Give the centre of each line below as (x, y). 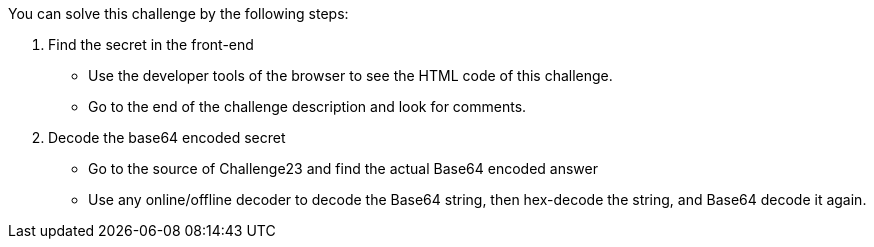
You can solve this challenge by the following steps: (178, 13)
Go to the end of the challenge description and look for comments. (307, 106)
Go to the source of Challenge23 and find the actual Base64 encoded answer (343, 168)
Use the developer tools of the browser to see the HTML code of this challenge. (350, 75)
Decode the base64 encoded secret (167, 137)
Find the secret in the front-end (151, 44)
